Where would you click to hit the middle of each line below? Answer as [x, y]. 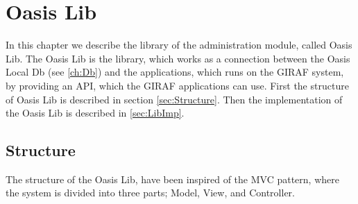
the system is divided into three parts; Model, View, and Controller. [150, 193]
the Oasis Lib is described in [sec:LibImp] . [95, 113]
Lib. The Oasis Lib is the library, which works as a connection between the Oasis [178, 58]
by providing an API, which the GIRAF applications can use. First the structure [177, 85]
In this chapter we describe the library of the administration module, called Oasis [179, 45]
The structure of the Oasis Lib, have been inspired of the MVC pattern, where [172, 179]
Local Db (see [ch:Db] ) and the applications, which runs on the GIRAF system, [175, 72]
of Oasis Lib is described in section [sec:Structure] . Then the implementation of [174, 99]
